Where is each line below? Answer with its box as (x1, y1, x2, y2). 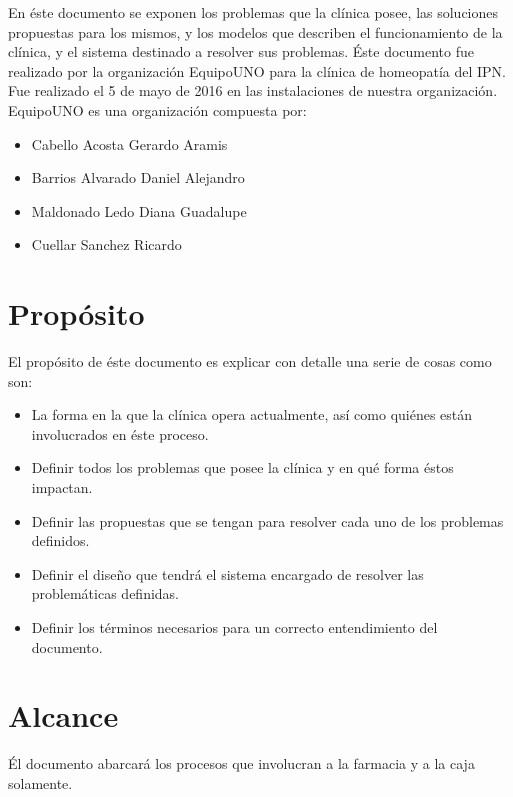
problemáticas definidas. (31, 583, 180, 604)
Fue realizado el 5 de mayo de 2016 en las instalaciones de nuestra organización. (8, 80, 498, 101)
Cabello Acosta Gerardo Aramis (31, 133, 228, 154)
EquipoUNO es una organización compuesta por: (8, 99, 307, 120)
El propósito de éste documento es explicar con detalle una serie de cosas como (8, 351, 492, 372)
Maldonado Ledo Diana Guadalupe (31, 200, 247, 221)
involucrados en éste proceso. (31, 423, 209, 444)
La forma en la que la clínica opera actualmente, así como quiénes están (31, 404, 473, 425)
